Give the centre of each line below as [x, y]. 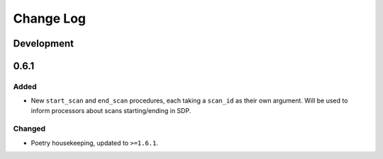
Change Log [50, 18]
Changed [29, 129]
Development [44, 43]
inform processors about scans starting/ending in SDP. [111, 110]
